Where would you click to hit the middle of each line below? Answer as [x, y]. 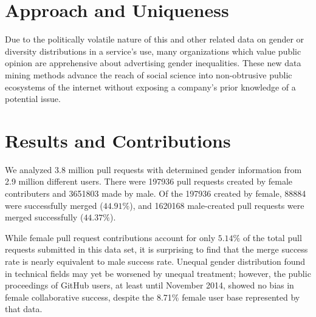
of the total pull [272, 237]
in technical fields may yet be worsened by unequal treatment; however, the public [158, 273]
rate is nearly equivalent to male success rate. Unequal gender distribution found [155, 261]
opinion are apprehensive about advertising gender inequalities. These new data [153, 63]
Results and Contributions [118, 140]
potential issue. [33, 99]
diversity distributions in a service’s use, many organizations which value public [153, 51]
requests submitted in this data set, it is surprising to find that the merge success [156, 249]
